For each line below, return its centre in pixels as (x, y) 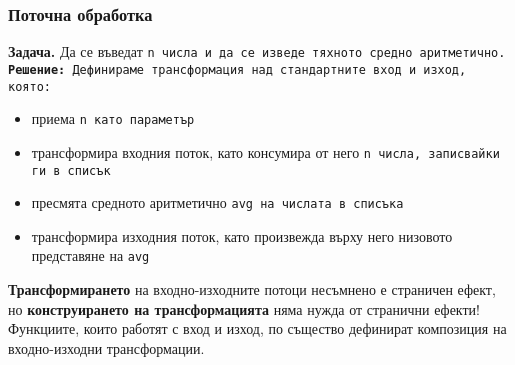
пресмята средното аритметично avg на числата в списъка (217, 202)
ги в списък (71, 170)
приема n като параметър (113, 118)
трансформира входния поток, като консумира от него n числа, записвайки (265, 151)
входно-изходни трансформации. (106, 347)
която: (29, 86)
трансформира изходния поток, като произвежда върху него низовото (242, 235)
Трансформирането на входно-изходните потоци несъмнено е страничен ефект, (252, 289)
